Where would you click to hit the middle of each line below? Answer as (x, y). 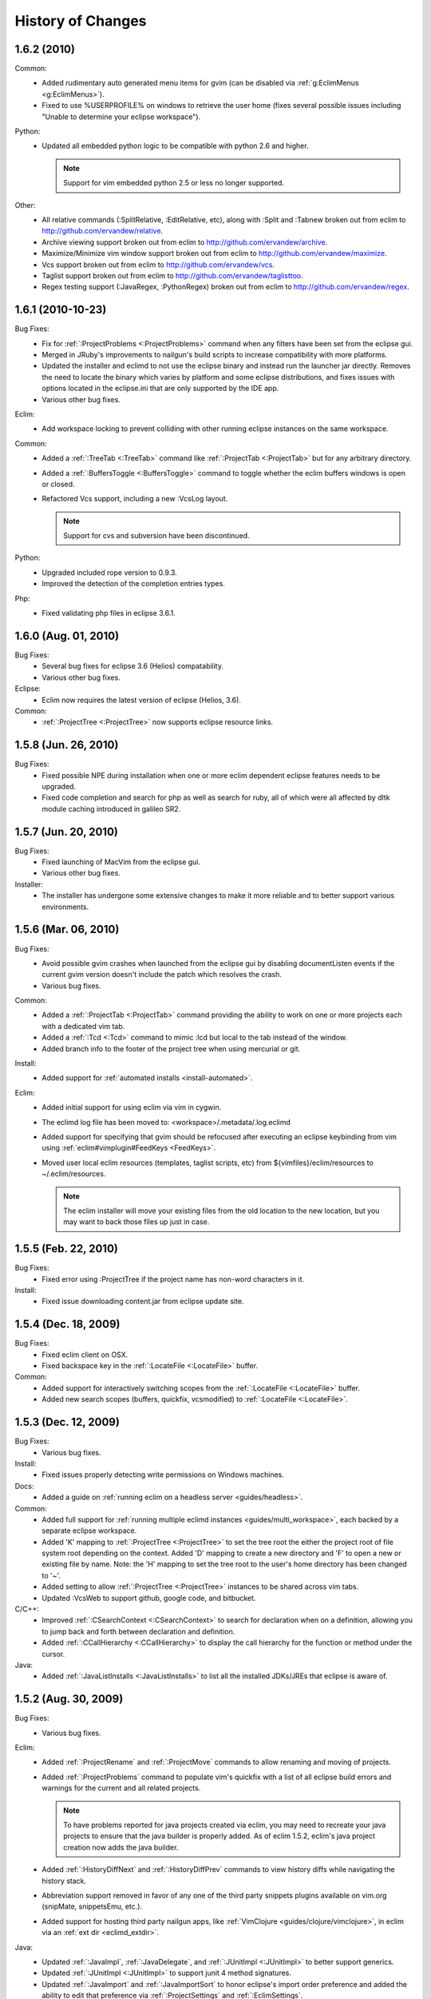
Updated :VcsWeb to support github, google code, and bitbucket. (149, 1598)
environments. (65, 907)
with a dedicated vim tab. (83, 1026)
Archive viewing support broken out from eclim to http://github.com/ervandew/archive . (185, 242)
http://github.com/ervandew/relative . (103, 231)
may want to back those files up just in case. (136, 1222)
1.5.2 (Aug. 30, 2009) (69, 1699)
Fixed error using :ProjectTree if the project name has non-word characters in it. (173, 1279)
